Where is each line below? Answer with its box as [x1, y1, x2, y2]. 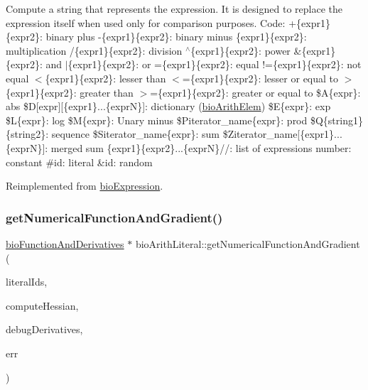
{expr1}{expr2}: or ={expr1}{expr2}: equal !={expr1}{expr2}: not [67, 57, 362, 72]
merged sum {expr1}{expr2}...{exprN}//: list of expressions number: [50, 140, 352, 155]
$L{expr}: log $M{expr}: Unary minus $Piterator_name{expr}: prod [6, 112, 308, 127]
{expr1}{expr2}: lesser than [45, 70, 166, 85]
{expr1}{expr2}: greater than [6, 85, 134, 99]
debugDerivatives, [6, 322, 83, 337]
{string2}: [6, 126, 49, 141]
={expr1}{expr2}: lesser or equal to [182, 70, 339, 85]
